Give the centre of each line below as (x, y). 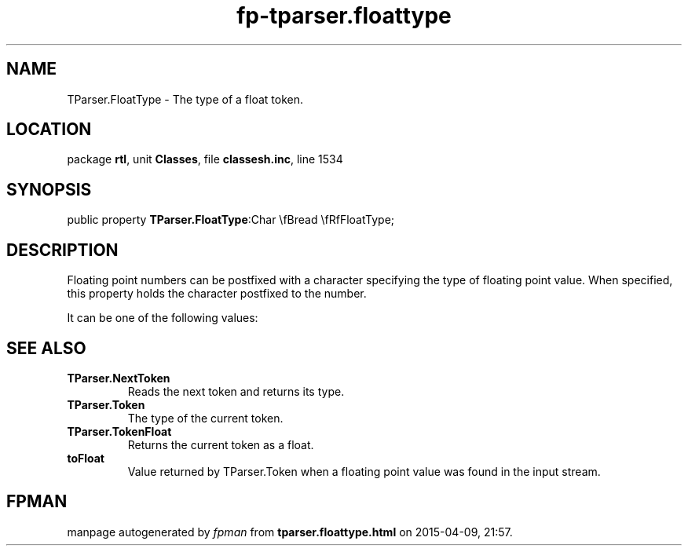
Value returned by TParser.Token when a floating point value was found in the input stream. (364, 471)
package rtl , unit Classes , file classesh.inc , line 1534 (205, 159)
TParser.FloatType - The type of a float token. (185, 99)
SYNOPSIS (49, 189)
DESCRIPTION (62, 250)
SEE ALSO (46, 348)
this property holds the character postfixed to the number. (217, 294)
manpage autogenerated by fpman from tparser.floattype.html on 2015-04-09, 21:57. (290, 532)
